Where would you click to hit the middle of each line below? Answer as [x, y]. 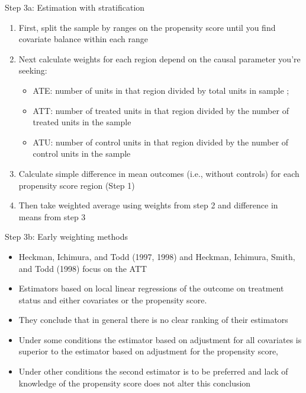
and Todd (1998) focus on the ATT [83, 268]
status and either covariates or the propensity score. [113, 299]
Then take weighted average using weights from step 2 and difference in [148, 205]
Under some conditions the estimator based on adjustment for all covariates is [160, 339]
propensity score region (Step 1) [77, 185]
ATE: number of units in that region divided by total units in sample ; [161, 90]
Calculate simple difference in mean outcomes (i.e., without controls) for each [159, 173]
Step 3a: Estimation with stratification [75, 7]
